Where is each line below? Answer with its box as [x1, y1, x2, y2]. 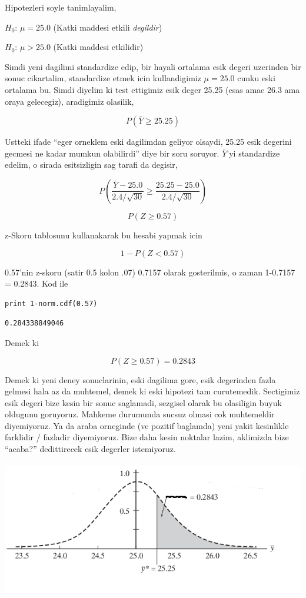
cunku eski [237, 72, 275, 84]
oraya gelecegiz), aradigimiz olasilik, [5, 95, 134, 107]
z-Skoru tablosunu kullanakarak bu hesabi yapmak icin [5, 228, 202, 241]
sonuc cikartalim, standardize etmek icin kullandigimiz [5, 72, 201, 84]
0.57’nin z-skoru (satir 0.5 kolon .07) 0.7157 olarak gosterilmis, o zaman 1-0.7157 [5, 265, 295, 278]
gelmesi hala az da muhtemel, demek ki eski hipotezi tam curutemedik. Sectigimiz [5, 385, 300, 397]
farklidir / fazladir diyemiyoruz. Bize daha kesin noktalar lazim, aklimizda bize [5, 431, 289, 443]
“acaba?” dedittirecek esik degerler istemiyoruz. [5, 443, 176, 455]
